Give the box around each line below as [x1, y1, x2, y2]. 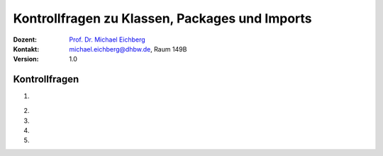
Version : [13, 55, 39, 64]
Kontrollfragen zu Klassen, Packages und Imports [13, 11, 312, 26]
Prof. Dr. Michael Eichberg [69, 35, 145, 44]
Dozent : [13, 35, 38, 44]
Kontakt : [13, 44, 40, 53]
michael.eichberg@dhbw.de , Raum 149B [69, 44, 187, 53]
